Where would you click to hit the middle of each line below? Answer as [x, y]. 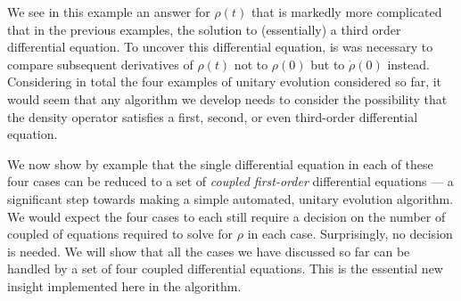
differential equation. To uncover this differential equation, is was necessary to [220, 47]
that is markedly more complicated [346, 12]
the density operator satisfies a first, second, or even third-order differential [213, 116]
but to [328, 64]
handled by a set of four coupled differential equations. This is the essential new [225, 268]
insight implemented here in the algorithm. [124, 285]
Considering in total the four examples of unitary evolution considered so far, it [225, 81]
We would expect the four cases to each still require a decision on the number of [226, 216]
